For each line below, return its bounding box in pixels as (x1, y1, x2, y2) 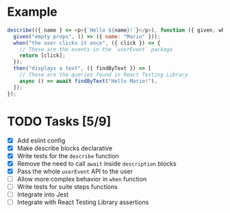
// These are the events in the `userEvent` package (19, 46, 173, 53)
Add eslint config (16, 136, 66, 145)
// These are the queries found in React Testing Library (19, 71, 188, 79)
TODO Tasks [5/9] (7, 114, 112, 129)
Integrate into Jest (16, 190, 69, 199)
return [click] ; (19, 52, 66, 59)
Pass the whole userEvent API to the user (16, 167, 133, 175)
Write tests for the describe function (16, 151, 120, 160)
